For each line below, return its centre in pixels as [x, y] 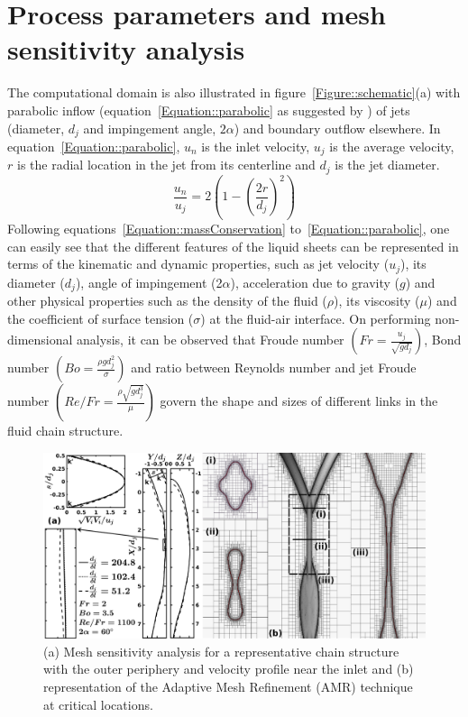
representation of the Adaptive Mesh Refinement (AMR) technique [228, 686]
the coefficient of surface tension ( [101, 318]
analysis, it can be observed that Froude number [211, 340]
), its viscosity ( [377, 301]
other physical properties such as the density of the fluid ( [167, 301]
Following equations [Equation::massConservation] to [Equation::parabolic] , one [229, 228]
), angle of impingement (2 [149, 282]
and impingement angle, [150, 128]
